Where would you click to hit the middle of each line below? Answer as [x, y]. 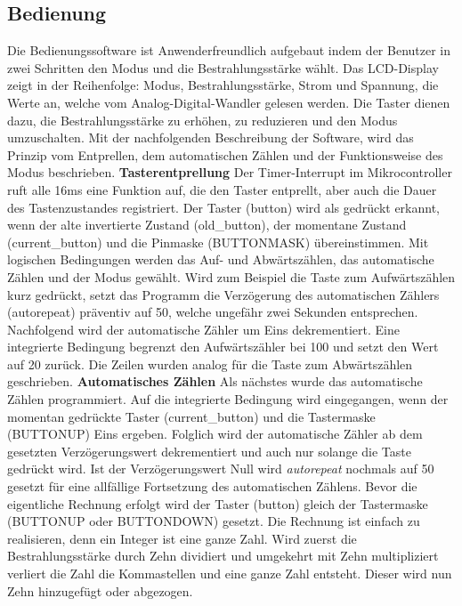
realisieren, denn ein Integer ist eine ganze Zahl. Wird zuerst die [182, 538]
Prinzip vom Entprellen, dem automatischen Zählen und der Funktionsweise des [225, 154]
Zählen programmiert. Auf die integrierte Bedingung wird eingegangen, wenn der [228, 399]
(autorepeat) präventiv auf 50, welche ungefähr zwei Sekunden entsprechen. [213, 312]
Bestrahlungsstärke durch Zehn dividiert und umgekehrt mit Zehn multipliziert [223, 556]
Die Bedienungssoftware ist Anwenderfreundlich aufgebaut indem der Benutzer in [229, 50]
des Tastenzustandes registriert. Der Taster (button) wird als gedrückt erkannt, [223, 207]
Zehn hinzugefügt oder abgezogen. [100, 590]
